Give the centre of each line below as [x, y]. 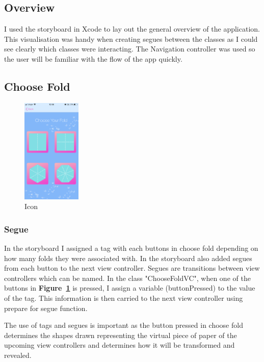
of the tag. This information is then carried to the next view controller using [124, 298]
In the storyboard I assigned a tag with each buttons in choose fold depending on [131, 248]
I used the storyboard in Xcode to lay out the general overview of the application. [132, 29]
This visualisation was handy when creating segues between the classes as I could [131, 38]
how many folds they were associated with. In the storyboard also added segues [128, 258]
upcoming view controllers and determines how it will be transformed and [120, 345]
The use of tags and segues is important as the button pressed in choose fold [124, 325]
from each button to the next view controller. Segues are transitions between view [132, 268]
